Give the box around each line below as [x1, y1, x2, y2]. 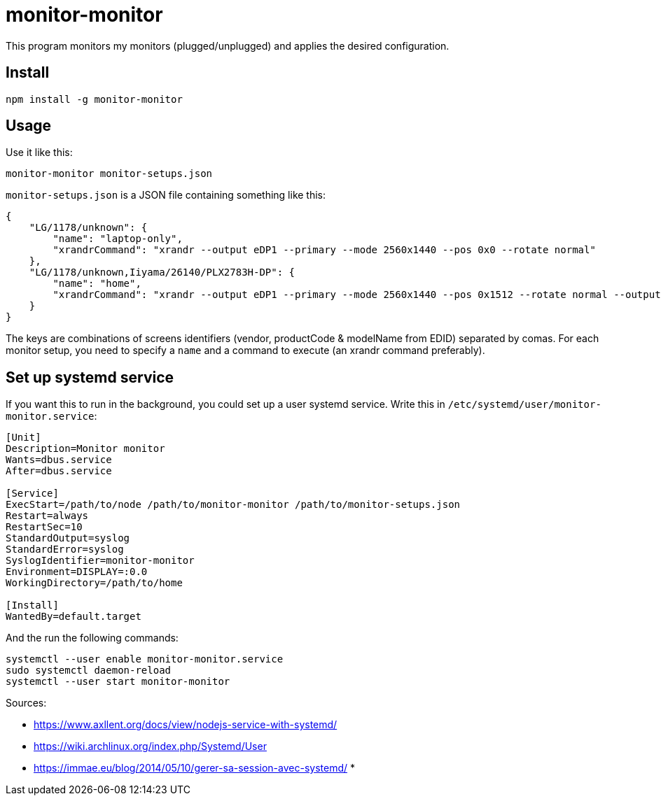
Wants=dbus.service [6, 454, 112, 466]
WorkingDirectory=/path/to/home [6, 577, 183, 589]
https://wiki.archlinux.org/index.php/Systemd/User [34, 740, 267, 753]
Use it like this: [6, 146, 73, 159]
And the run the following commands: [6, 632, 179, 644]
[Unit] [6, 432, 41, 444]
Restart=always [6, 510, 89, 522]
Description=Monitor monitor [6, 443, 165, 455]
